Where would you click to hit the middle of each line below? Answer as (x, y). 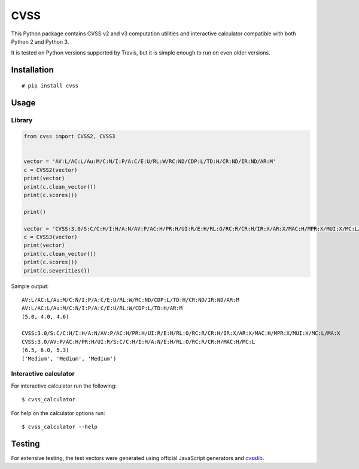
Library (22, 120)
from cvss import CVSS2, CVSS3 (70, 137)
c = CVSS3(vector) (51, 237)
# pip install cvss (50, 86)
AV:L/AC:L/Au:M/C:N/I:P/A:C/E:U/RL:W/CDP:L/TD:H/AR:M (102, 308)
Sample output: (30, 286)
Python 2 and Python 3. (40, 41)
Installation (32, 70)
